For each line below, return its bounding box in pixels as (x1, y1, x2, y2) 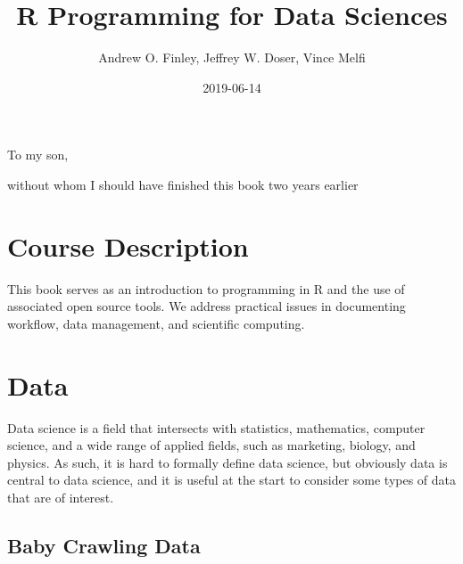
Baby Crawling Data (7, 531, 201, 559)
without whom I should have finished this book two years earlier (7, 175, 359, 193)
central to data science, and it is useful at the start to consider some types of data (7, 470, 457, 489)
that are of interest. (7, 487, 114, 506)
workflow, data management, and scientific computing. (7, 314, 305, 332)
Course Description (7, 227, 249, 264)
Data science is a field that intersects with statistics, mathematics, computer (7, 418, 426, 437)
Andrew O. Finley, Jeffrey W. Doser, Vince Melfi (98, 48, 366, 67)
